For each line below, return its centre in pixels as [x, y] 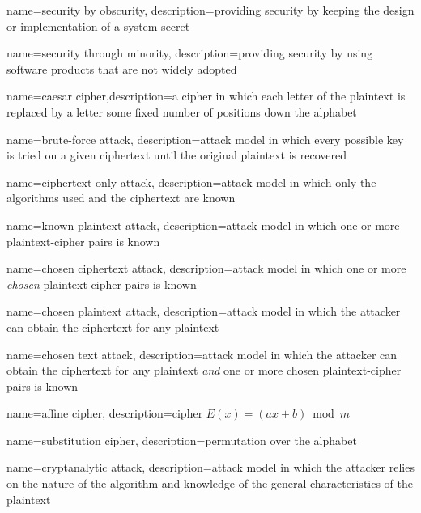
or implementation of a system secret [98, 25]
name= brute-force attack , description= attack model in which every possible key [205, 139]
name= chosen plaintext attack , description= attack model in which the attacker [204, 311]
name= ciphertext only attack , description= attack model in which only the [191, 182]
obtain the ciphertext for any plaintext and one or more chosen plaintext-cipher [204, 370]
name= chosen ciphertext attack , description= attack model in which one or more [206, 268]
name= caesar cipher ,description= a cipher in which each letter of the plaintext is [206, 96]
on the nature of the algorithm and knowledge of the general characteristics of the [210, 483]
